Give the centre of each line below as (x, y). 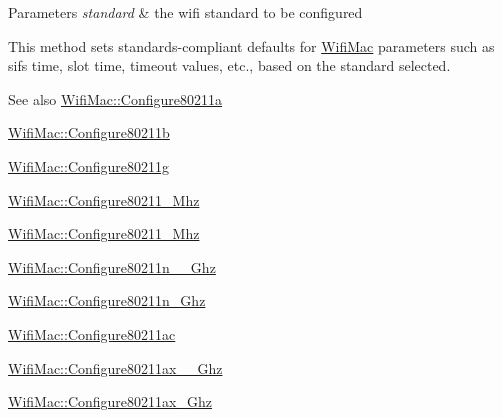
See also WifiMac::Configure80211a (115, 98)
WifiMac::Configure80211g (89, 165)
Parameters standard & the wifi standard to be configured (185, 12)
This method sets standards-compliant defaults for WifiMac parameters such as (251, 45)
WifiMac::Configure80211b (89, 132)
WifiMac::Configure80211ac (92, 333)
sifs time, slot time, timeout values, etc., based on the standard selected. (229, 65)
